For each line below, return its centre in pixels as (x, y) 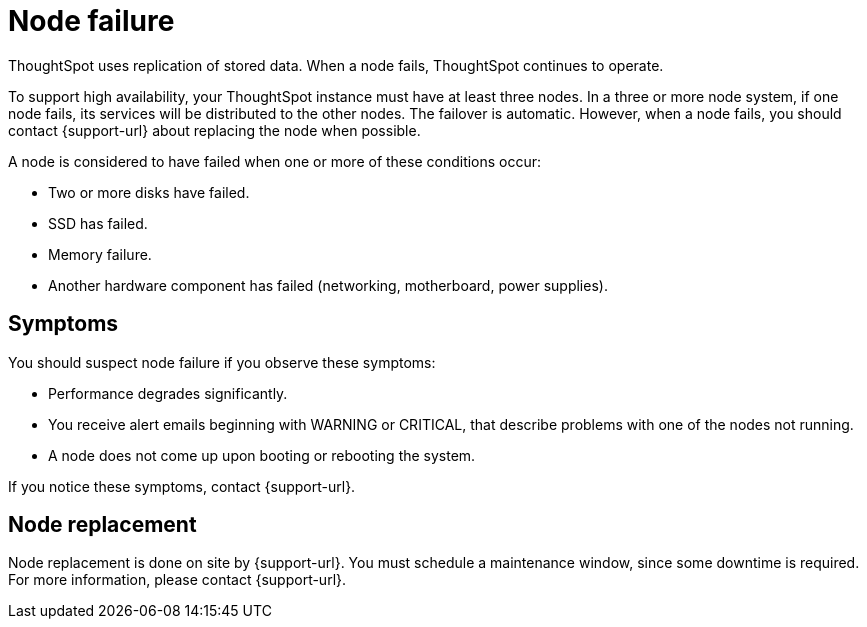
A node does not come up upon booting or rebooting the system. (262, 455)
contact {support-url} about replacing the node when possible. (214, 130)
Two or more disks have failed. (149, 192)
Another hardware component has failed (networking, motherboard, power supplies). (328, 285)
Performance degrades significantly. (168, 393)
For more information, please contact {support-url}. (177, 580)
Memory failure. (100, 254)
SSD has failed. (98, 223)
